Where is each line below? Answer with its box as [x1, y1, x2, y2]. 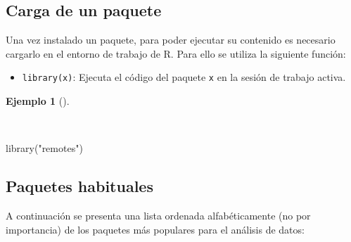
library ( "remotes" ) [6, 141, 83, 155]
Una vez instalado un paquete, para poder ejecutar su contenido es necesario [6, 32, 336, 47]
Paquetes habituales [6, 175, 153, 197]
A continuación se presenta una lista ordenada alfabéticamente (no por [6, 208, 311, 223]
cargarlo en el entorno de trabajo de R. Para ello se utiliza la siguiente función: [6, 46, 346, 60]
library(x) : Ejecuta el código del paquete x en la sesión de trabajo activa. [22, 70, 346, 84]
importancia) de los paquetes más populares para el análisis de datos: [6, 222, 305, 236]
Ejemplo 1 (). [6, 94, 70, 108]
